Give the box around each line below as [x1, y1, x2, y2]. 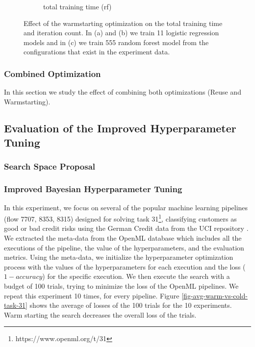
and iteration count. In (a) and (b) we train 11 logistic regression [24, 27, 219, 38]
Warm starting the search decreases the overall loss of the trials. [4, 309, 197, 320]
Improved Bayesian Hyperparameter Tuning [4, 183, 182, 195]
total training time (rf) [43, 1, 112, 11]
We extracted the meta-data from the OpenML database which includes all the [4, 233, 242, 243]
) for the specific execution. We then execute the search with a [42, 271, 230, 281]
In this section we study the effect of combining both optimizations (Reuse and [4, 87, 241, 97]
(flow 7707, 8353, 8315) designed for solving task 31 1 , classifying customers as [4, 212, 237, 223]
